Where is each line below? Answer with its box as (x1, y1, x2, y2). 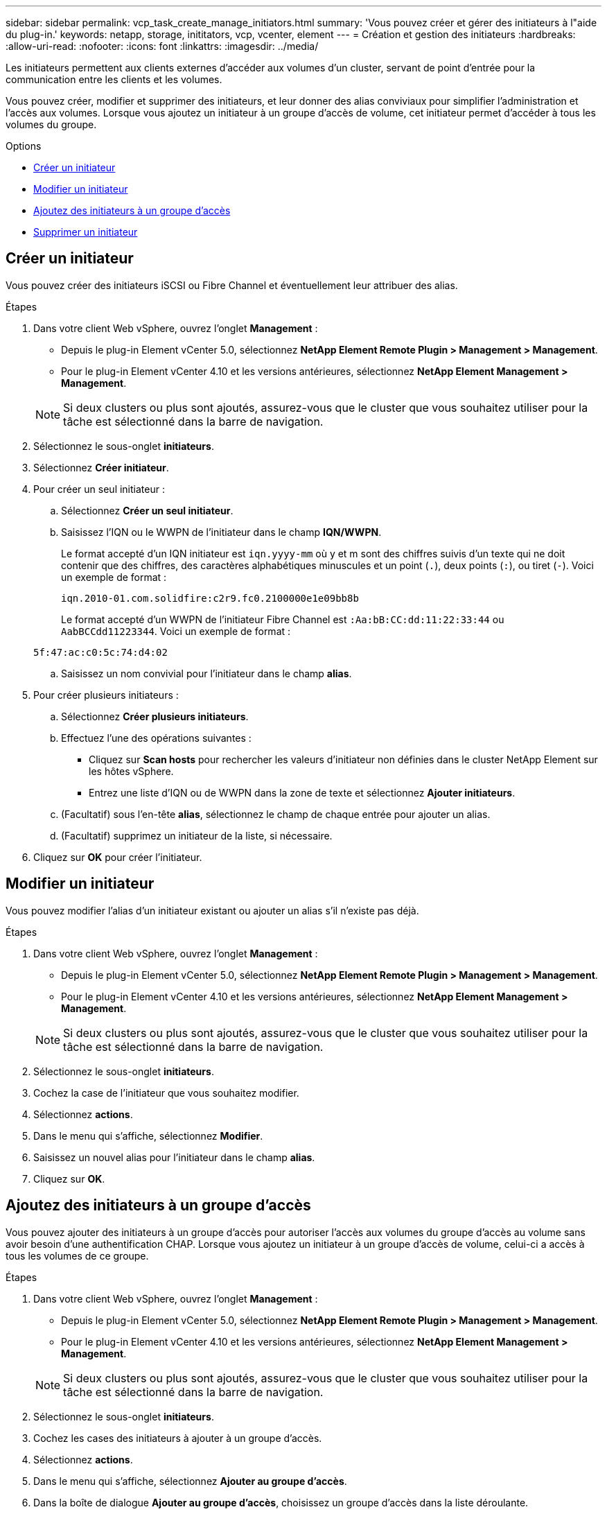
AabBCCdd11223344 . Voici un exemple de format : (61, 625, 291, 637)
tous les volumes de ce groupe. (6, 1249, 149, 1262)
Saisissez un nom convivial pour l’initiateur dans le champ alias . (61, 667, 352, 679)
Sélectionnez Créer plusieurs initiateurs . (61, 710, 249, 722)
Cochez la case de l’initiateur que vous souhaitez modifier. (33, 1086, 299, 1099)
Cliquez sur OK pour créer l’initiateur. (33, 851, 202, 863)
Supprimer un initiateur (33, 226, 138, 238)
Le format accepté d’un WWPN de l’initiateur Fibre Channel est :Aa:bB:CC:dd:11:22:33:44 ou (61, 613, 504, 625)
